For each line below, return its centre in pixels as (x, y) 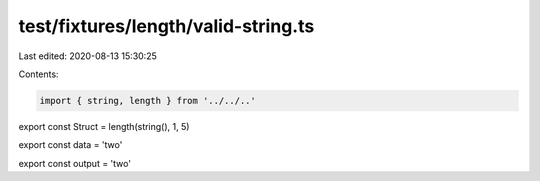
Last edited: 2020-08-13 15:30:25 (87, 56)
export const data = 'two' (70, 145)
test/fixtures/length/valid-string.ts (166, 26)
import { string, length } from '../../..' (148, 100)
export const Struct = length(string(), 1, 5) (104, 126)
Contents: (38, 74)
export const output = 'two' (75, 163)
